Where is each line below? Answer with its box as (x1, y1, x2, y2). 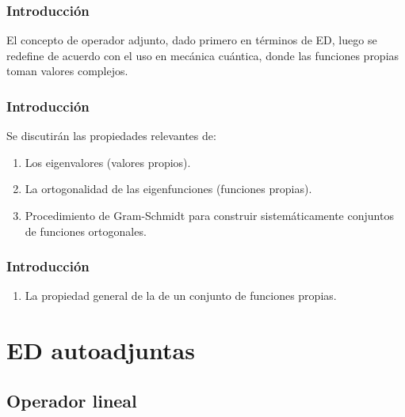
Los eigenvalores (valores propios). (25, 154, 191, 170)
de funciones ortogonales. (25, 222, 147, 239)
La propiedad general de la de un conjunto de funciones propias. (25, 287, 337, 304)
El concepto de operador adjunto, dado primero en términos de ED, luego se (6, 32, 377, 48)
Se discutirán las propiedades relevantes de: (6, 127, 216, 144)
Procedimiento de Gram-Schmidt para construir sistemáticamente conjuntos (25, 207, 394, 223)
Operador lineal (6, 388, 137, 412)
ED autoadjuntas (6, 334, 195, 366)
